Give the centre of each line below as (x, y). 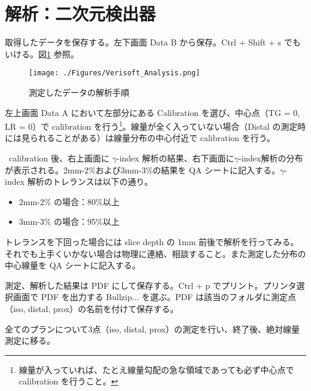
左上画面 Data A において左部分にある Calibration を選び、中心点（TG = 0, (153, 112)
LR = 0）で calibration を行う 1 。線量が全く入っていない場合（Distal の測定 (151, 125)
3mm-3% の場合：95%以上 (69, 222)
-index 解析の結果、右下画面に (175, 158)
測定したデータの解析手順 (79, 92)
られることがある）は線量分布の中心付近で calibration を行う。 (152, 138)
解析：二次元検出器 (80, 13)
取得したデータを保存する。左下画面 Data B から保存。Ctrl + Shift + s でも (153, 42)
